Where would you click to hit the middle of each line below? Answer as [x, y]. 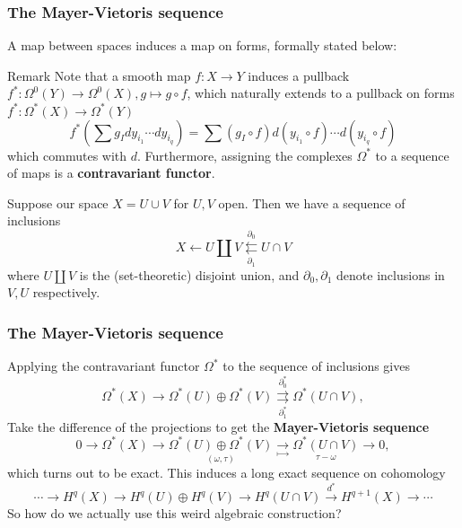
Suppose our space [58, 202]
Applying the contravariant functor [104, 366]
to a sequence [412, 155]
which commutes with [67, 155]
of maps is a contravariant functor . [111, 173]
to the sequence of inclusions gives [316, 366]
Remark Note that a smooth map [99, 75]
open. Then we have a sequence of [312, 202]
